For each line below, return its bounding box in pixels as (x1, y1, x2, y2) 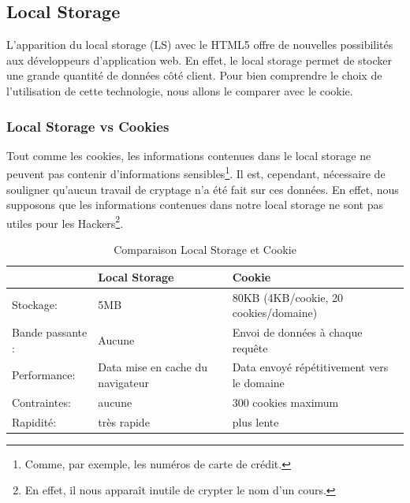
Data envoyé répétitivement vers (232, 359, 389, 375)
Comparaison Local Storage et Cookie (114, 241, 296, 258)
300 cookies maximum (232, 393, 339, 410)
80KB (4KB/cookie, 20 (232, 289, 344, 305)
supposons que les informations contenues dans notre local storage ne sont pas (6, 196, 384, 213)
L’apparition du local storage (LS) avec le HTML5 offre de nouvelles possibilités (6, 36, 393, 53)
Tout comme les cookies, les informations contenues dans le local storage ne (6, 147, 371, 163)
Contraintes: (12, 393, 71, 410)
